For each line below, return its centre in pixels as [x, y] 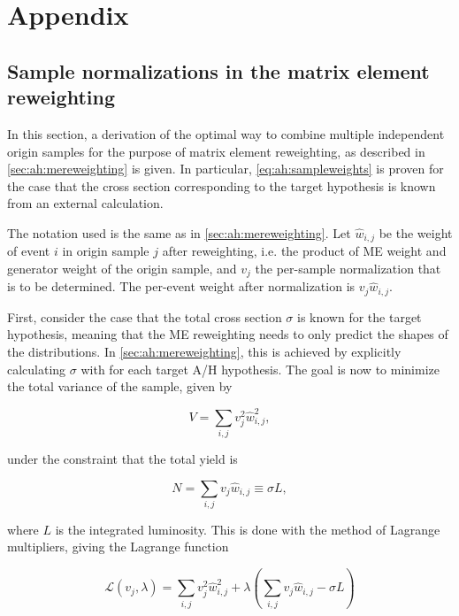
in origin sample [106, 251]
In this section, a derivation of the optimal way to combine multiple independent [226, 133]
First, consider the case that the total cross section [145, 316]
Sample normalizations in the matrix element [218, 70]
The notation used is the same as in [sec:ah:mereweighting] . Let [179, 232]
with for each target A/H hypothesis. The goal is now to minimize [260, 369]
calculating [37, 369]
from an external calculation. [85, 203]
